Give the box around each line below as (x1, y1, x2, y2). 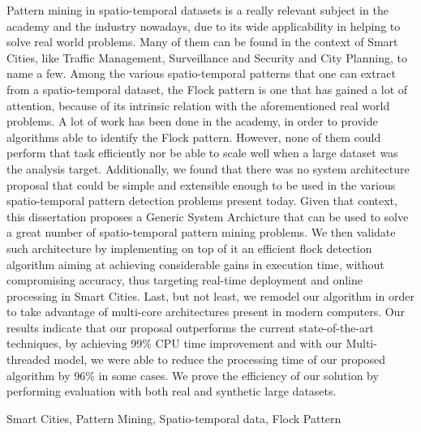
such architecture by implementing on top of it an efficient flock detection (6, 239, 372, 256)
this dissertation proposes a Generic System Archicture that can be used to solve (6, 207, 409, 225)
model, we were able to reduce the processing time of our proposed (54, 351, 386, 368)
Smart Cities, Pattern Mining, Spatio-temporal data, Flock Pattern (6, 409, 342, 426)
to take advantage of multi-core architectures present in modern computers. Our (6, 303, 405, 320)
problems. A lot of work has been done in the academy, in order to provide (6, 113, 378, 130)
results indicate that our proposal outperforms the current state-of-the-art (6, 319, 374, 336)
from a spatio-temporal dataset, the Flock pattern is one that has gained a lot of (6, 80, 408, 97)
